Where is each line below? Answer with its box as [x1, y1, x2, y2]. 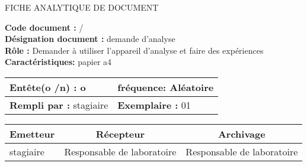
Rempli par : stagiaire [9, 97, 108, 112]
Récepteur [95, 126, 145, 141]
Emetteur [9, 126, 55, 141]
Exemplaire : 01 [117, 97, 191, 112]
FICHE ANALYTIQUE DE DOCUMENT [5, 1, 159, 13]
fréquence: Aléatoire [117, 80, 214, 94]
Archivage [218, 126, 266, 141]
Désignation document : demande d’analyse [5, 32, 175, 45]
